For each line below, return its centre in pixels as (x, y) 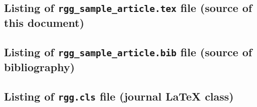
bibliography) (40, 67)
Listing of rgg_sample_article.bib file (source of (128, 52)
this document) (44, 23)
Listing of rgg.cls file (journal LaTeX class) (119, 96)
